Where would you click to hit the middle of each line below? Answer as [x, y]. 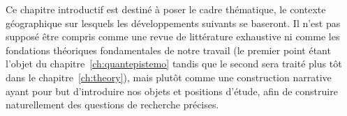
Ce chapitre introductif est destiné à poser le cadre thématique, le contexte [166, 9]
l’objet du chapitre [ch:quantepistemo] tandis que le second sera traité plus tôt [174, 64]
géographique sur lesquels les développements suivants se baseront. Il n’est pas [173, 23]
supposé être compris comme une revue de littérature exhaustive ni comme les [173, 36]
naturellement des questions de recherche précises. [112, 105]
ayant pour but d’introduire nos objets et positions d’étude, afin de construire [172, 91]
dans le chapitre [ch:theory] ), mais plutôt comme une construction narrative [169, 77]
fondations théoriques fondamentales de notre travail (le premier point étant [168, 50]
